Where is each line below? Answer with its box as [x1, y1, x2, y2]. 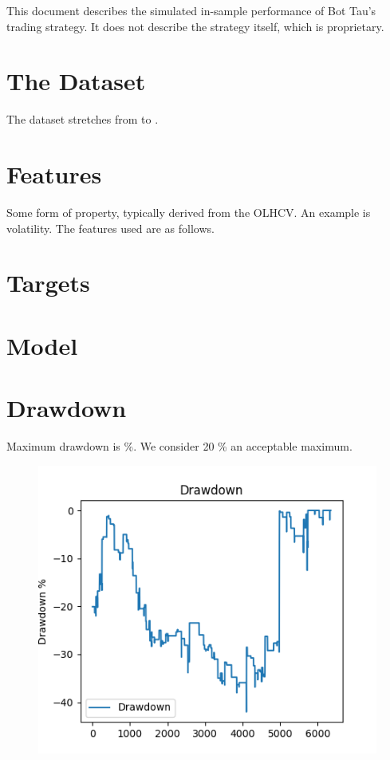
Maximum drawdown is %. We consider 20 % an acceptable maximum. [6, 438, 353, 455]
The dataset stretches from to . [6, 111, 159, 128]
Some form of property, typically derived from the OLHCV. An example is [6, 204, 371, 221]
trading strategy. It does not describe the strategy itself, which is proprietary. [6, 18, 384, 34]
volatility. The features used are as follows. [6, 219, 215, 236]
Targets [6, 266, 90, 299]
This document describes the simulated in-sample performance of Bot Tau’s [6, 2, 376, 18]
